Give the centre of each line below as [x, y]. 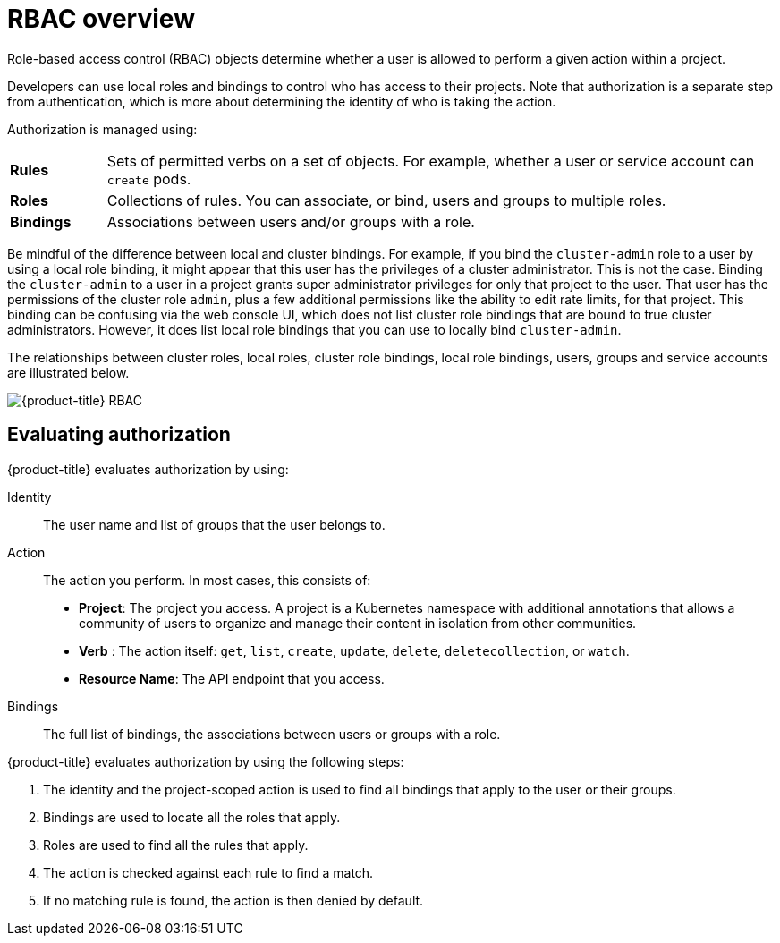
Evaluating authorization [119, 435]
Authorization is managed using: [102, 129]
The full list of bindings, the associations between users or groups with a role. [272, 734]
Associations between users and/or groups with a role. [291, 221]
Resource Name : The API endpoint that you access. [232, 678]
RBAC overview [101, 19]
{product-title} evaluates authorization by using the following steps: [206, 761]
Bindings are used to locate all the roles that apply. [192, 817]
